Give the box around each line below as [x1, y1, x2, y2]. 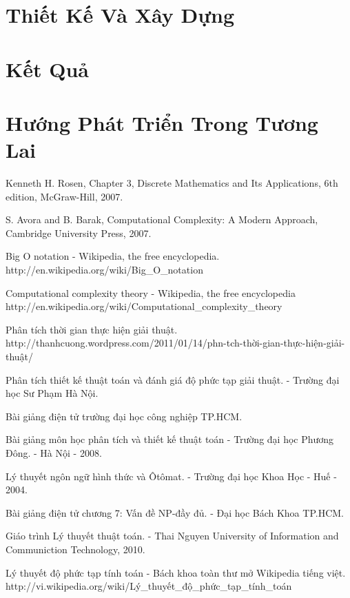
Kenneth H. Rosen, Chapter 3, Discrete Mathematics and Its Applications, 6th [6, 176, 338, 190]
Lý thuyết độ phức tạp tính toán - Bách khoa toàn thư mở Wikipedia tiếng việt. [6, 565, 346, 579]
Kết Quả [6, 54, 89, 83]
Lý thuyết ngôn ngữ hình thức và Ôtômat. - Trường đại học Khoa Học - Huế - [6, 468, 337, 483]
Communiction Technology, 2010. [6, 542, 145, 556]
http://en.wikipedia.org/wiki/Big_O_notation [6, 262, 203, 277]
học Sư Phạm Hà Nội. [6, 386, 99, 400]
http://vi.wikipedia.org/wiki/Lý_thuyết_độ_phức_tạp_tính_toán [6, 579, 292, 593]
